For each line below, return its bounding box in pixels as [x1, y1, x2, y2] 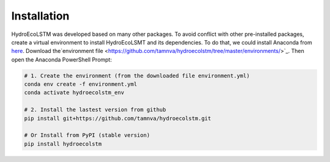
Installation [11, 9, 70, 23]
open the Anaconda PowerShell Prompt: [11, 55, 112, 63]
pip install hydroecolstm [24, 140, 102, 147]
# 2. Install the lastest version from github [24, 107, 166, 113]
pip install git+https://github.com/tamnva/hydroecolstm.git [24, 114, 211, 122]
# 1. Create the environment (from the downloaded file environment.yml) [24, 72, 250, 79]
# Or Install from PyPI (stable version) [24, 132, 150, 139]
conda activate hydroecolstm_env [24, 89, 125, 96]
